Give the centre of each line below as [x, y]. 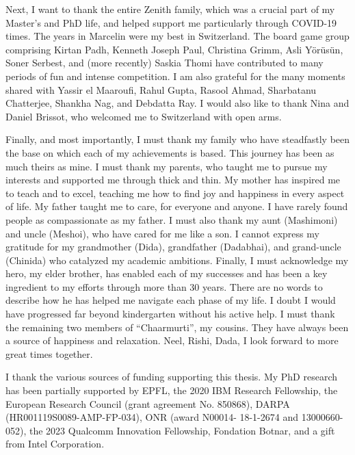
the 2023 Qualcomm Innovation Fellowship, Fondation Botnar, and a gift [182, 430]
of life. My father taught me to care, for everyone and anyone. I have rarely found [177, 206]
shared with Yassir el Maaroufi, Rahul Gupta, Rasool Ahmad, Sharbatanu [161, 89]
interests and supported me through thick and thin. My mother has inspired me [173, 180]
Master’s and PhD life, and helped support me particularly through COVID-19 [171, 22]
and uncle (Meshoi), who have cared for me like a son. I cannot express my [162, 233]
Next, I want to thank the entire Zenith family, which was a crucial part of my [170, 9]
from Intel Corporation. [55, 444]
